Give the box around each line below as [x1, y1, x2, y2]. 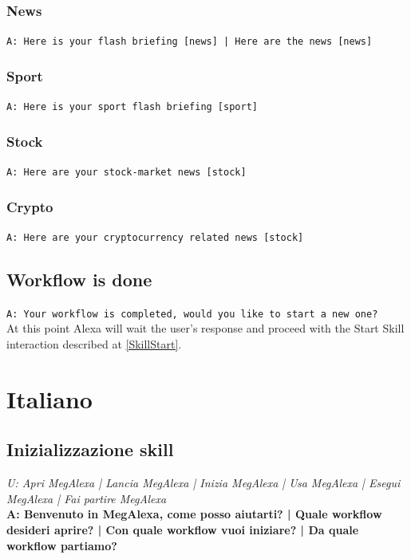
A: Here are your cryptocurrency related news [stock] [6, 231, 304, 243]
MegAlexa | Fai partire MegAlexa [6, 490, 167, 506]
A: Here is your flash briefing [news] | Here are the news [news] [6, 36, 373, 48]
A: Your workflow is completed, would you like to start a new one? [6, 308, 378, 320]
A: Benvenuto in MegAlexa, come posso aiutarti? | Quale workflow [6, 506, 382, 522]
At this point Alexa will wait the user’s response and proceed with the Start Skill [6, 320, 405, 337]
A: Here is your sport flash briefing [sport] [6, 101, 258, 113]
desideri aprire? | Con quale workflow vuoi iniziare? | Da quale [6, 521, 359, 537]
